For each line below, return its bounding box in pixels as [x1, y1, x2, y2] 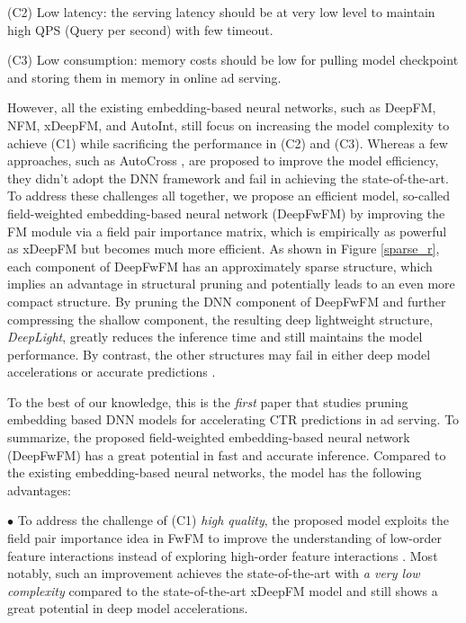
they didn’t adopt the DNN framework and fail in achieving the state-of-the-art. [7, 168, 449, 187]
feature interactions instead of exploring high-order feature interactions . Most [7, 546, 438, 565]
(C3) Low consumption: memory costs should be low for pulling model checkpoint [7, 50, 459, 69]
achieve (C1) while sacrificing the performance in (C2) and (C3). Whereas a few [7, 133, 448, 152]
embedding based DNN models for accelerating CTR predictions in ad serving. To [7, 410, 460, 429]
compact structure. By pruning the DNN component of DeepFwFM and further [7, 291, 446, 310]
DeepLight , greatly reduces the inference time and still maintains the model [7, 327, 423, 346]
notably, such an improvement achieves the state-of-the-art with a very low [7, 564, 420, 583]
